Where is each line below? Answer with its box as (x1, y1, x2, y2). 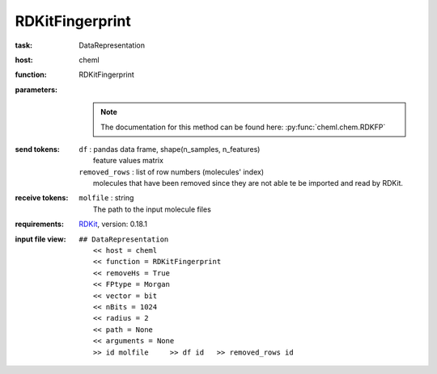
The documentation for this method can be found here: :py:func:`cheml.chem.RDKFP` (100, 122, 386, 132)
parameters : (15, 85, 58, 95)
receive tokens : (15, 193, 69, 203)
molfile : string (78, 193, 134, 203)
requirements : (15, 219, 65, 229)
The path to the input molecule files (93, 204, 212, 214)
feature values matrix (93, 156, 163, 166)
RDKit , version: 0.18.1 (78, 219, 147, 229)
